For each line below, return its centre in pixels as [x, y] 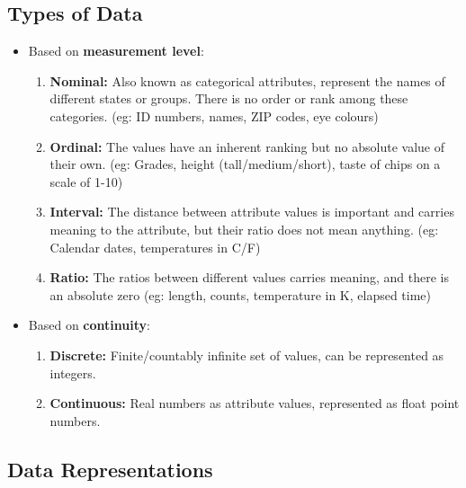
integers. [73, 373]
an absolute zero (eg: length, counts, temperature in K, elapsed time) [241, 294]
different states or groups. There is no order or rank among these [229, 98]
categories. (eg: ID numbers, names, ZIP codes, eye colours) [214, 115]
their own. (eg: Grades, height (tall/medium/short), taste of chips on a [245, 164]
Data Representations [110, 469]
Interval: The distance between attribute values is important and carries [252, 212]
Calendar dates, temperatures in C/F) [155, 247]
